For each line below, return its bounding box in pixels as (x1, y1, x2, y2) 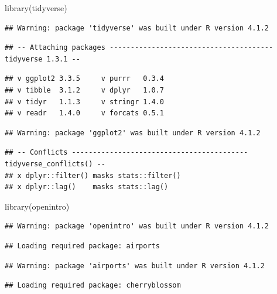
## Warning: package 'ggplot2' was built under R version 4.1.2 (5, 128, 261, 137)
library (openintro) (5, 200, 70, 212)
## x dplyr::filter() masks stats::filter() (5, 171, 181, 180)
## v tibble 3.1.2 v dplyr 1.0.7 (5, 86, 165, 94)
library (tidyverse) (5, 2, 67, 13)
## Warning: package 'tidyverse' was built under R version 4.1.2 (5, 23, 269, 32)
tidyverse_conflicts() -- (5, 159, 105, 168)
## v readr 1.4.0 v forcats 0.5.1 (5, 109, 165, 118)
